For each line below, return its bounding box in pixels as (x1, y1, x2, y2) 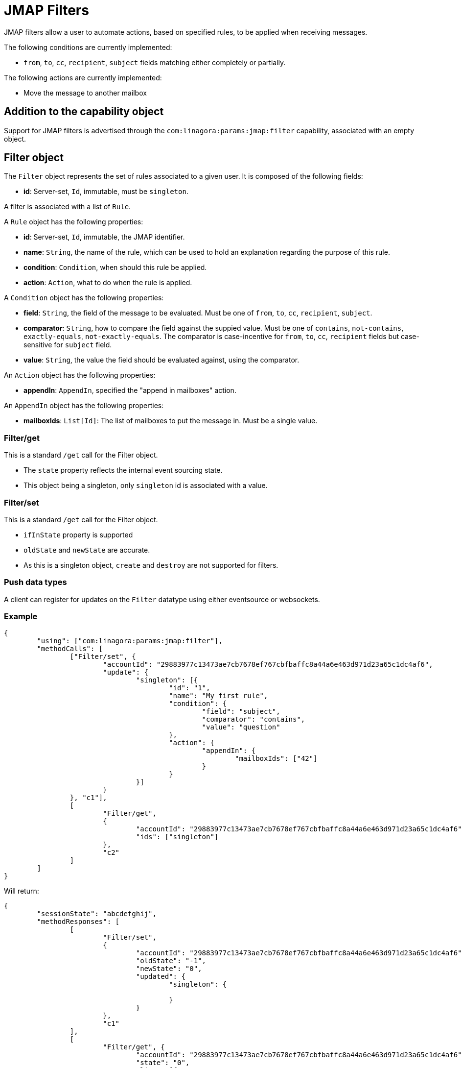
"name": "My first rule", (169, 692, 268, 700)
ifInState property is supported (23, 530, 133, 539)
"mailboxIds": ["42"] (235, 754, 318, 763)
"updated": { (136, 972, 185, 981)
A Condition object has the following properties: (4, 293, 164, 302)
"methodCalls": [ (37, 645, 103, 653)
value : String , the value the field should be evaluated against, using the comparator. (23, 356, 300, 364)
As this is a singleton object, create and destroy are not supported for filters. (23, 560, 278, 569)
